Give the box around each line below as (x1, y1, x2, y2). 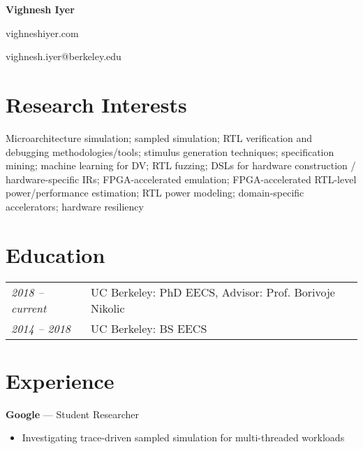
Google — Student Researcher (6, 406, 139, 421)
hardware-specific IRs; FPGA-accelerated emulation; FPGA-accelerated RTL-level (6, 171, 357, 186)
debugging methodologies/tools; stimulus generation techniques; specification (6, 144, 334, 159)
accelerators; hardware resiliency (6, 199, 144, 213)
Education (6, 240, 105, 269)
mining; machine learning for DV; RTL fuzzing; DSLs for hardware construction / (6, 158, 356, 173)
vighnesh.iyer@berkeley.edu (6, 49, 121, 64)
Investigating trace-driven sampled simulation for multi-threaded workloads (22, 430, 345, 445)
